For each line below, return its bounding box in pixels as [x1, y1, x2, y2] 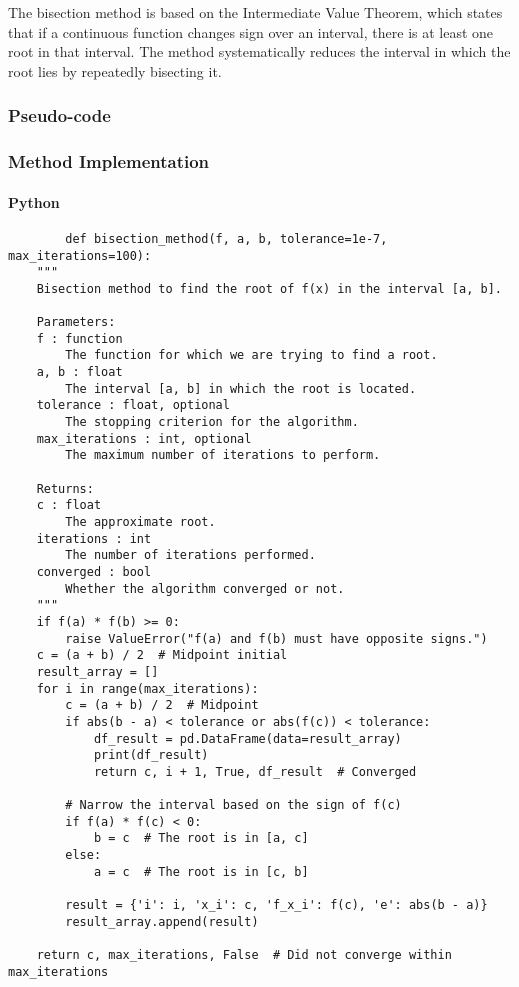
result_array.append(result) [65, 914, 259, 929]
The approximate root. [65, 515, 216, 530]
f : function [36, 331, 123, 346]
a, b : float [36, 365, 123, 380]
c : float [36, 498, 102, 513]
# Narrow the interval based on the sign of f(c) [65, 798, 402, 813]
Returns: [36, 481, 94, 496]
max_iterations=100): [8, 248, 152, 263]
